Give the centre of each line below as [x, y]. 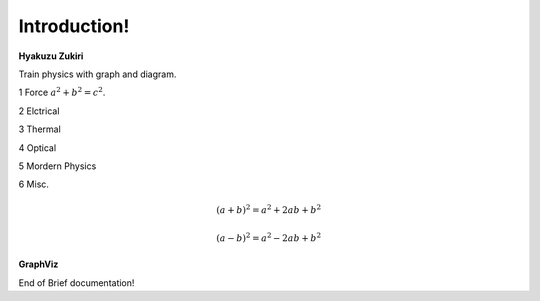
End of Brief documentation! [76, 282]
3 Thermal [40, 129]
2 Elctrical [39, 111]
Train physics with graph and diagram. [97, 74]
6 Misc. [34, 184]
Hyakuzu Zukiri [51, 56]
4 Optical [37, 147]
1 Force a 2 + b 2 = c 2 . [62, 92]
